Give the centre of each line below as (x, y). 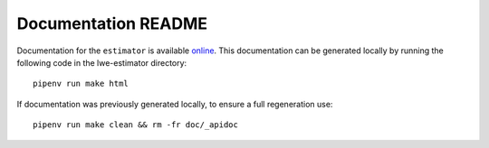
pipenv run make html (81, 84)
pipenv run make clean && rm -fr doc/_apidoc (136, 125)
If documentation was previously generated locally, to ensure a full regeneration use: (175, 104)
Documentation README (112, 23)
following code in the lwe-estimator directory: (102, 62)
